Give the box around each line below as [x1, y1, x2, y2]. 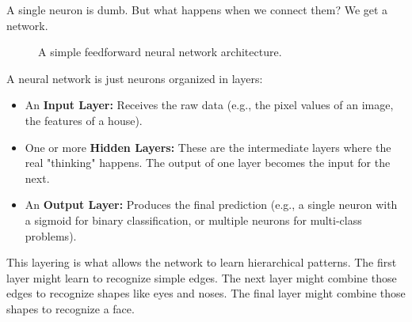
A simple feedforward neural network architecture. [38, 44, 282, 60]
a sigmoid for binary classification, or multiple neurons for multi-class [25, 211, 362, 228]
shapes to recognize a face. [6, 300, 135, 316]
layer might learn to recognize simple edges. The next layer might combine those [6, 269, 397, 286]
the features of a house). [25, 112, 143, 128]
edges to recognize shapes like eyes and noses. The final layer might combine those [6, 285, 406, 301]
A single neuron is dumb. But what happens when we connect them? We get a [6, 2, 388, 17]
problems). [25, 227, 77, 244]
